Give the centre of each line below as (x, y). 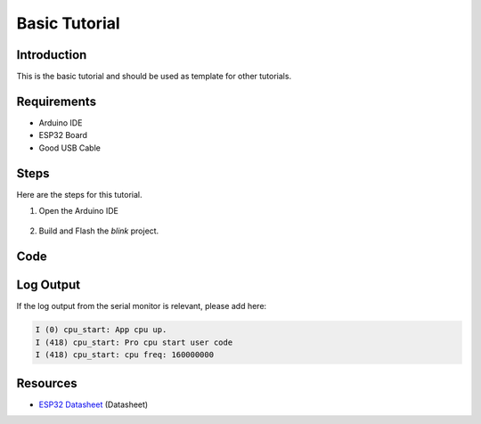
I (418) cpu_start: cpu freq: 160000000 (124, 355)
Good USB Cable (70, 148)
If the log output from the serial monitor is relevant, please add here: (142, 306)
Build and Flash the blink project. (99, 231)
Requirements (57, 101)
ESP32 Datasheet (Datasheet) (94, 404)
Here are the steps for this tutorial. (79, 194)
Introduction (52, 55)
